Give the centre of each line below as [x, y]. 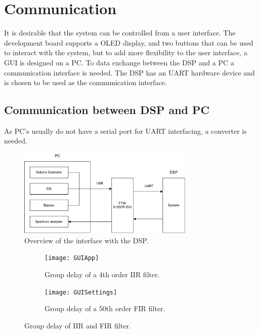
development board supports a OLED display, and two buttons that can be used [129, 42]
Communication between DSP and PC [107, 110]
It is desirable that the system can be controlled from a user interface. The [120, 33]
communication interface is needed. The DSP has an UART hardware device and [129, 72]
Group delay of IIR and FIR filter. [78, 325]
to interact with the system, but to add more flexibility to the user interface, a [126, 52]
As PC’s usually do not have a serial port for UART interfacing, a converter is [125, 131]
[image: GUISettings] [81, 292]
